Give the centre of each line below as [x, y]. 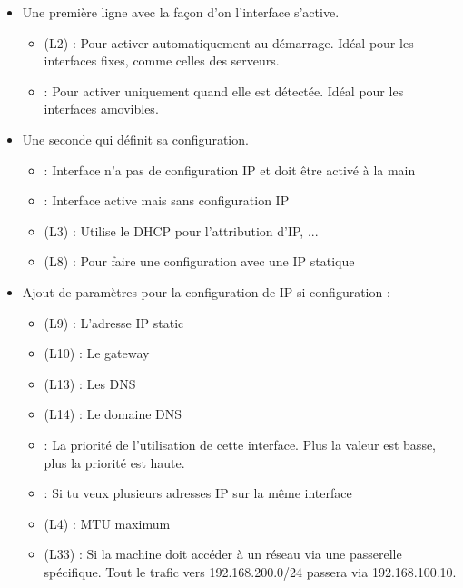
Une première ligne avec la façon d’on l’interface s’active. [181, 12]
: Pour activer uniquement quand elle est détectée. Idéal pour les [224, 90]
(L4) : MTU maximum [107, 523]
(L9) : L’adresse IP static [114, 322]
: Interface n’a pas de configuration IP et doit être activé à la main [230, 169]
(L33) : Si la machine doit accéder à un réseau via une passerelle [223, 554]
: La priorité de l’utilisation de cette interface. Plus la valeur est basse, [240, 444]
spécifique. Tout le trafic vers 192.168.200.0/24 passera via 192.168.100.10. [250, 571]
